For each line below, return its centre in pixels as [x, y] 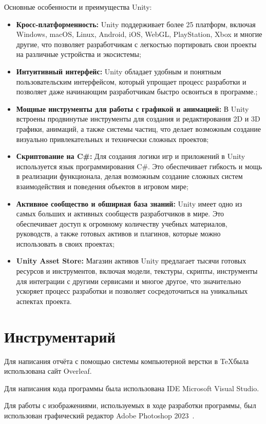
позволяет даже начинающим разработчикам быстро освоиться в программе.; [137, 92]
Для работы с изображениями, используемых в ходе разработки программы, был [130, 405]
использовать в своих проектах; [65, 243]
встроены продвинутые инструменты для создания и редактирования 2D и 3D [138, 119]
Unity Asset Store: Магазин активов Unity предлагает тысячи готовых [131, 261]
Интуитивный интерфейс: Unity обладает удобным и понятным [119, 71]
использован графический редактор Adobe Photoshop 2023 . [99, 415]
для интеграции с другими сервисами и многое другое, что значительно [129, 281]
